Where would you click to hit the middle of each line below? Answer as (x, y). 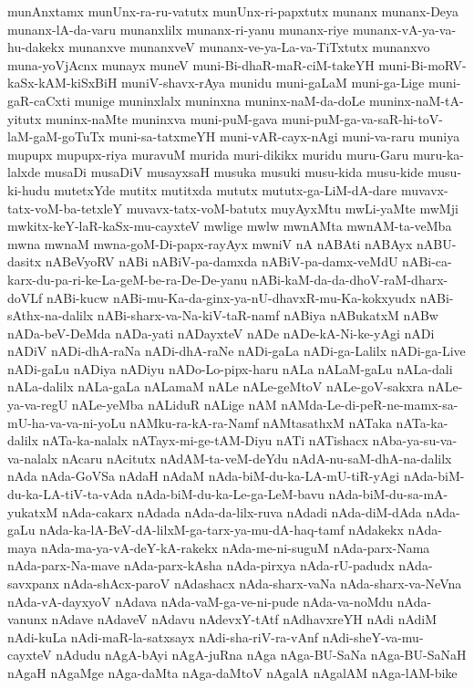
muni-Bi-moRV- (422, 64)
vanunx (27, 619)
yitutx (25, 118)
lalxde (24, 172)
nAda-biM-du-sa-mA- (388, 494)
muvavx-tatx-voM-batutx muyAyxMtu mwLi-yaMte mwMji (292, 208)
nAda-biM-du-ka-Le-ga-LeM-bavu (230, 494)
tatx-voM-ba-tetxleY (65, 208)
